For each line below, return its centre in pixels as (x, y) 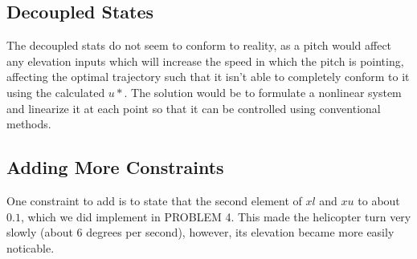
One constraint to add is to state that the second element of (154, 200)
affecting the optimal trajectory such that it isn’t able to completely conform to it (208, 77)
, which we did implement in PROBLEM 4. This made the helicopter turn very (216, 216)
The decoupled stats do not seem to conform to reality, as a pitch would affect (199, 45)
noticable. (31, 247)
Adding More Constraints (115, 167)
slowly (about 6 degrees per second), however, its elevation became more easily (200, 232)
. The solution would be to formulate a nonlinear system (263, 92)
